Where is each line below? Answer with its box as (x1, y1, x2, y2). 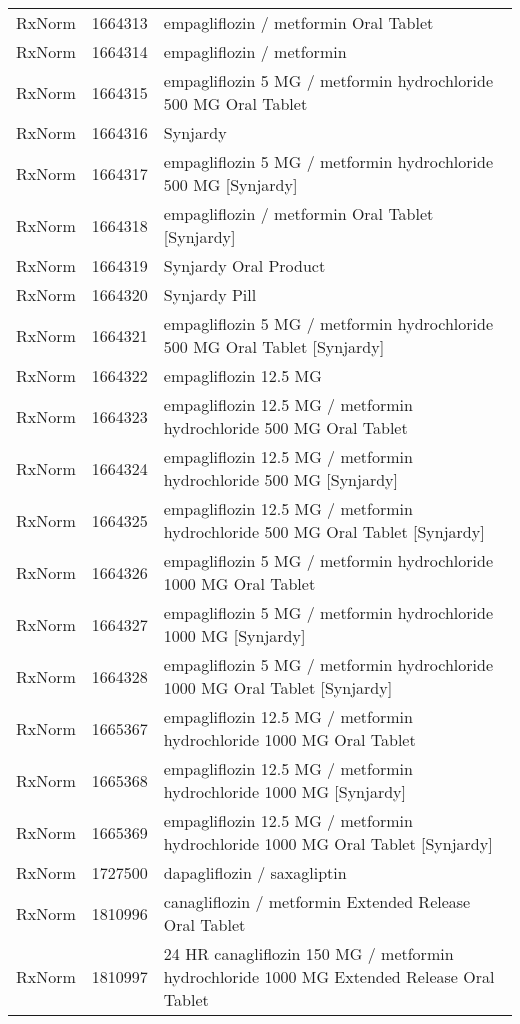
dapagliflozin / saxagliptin (163, 861, 347, 884)
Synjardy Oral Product (163, 254, 326, 277)
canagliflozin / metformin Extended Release (163, 890, 471, 913)
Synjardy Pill (163, 283, 257, 306)
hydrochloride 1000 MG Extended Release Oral (163, 965, 495, 988)
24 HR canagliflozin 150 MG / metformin (163, 942, 454, 965)
